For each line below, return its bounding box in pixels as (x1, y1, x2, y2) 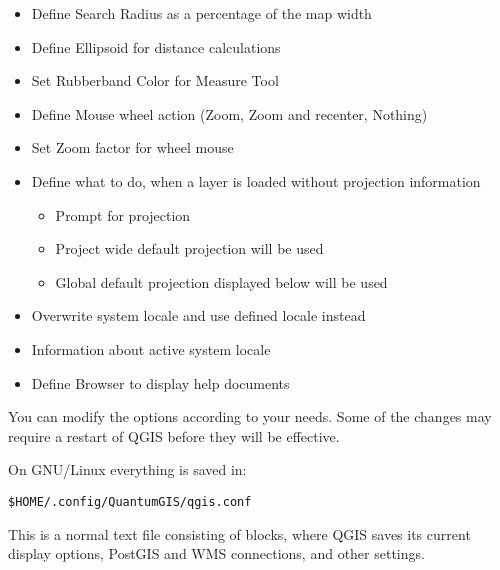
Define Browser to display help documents (31, 372, 290, 393)
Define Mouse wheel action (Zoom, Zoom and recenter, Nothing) (31, 103, 428, 124)
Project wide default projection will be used (55, 238, 324, 259)
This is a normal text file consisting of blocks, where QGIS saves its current (8, 523, 471, 544)
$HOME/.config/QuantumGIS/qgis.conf (8, 494, 252, 509)
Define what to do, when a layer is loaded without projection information (31, 170, 481, 191)
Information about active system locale (31, 338, 271, 359)
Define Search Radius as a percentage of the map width (31, 3, 372, 23)
